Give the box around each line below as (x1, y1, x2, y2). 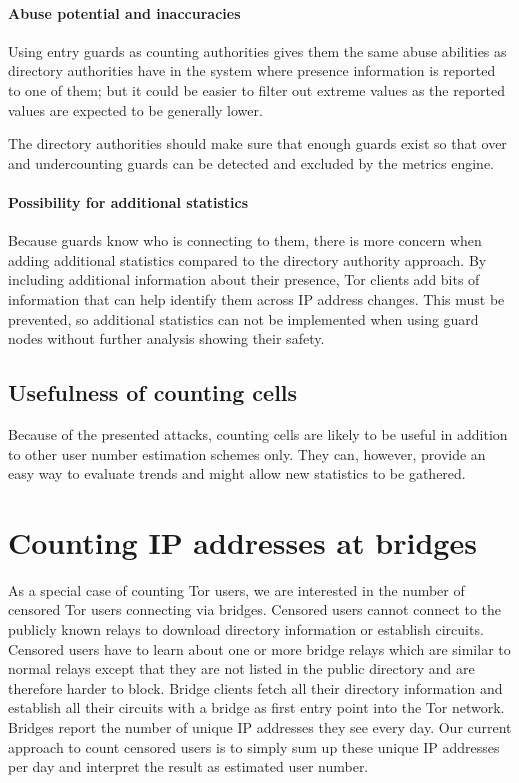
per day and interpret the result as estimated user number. (8, 756, 369, 777)
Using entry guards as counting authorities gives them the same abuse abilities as (8, 40, 507, 61)
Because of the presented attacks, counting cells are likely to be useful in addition (8, 423, 508, 444)
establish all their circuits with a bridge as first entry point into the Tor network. (8, 697, 505, 718)
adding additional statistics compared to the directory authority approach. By (8, 249, 487, 270)
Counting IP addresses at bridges (8, 521, 477, 562)
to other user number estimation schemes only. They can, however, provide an (8, 443, 486, 464)
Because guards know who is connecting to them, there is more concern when (8, 230, 482, 251)
